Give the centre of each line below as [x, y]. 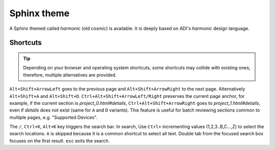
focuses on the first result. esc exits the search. [60, 141]
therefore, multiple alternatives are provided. [70, 75]
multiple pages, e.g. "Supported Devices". [53, 117]
